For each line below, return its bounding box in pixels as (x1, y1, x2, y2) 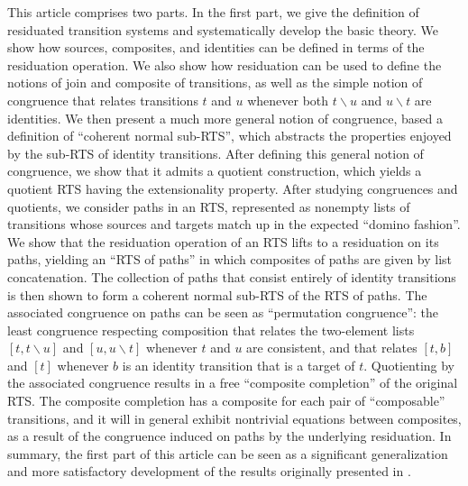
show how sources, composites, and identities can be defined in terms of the (7, 38, 425, 57)
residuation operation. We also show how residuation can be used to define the (7, 55, 442, 74)
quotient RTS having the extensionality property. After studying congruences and (7, 179, 458, 197)
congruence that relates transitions (7, 90, 198, 109)
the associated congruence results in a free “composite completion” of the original (7, 373, 458, 392)
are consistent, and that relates (246, 338, 418, 357)
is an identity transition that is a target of (122, 355, 355, 374)
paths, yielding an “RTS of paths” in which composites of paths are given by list (7, 250, 453, 269)
